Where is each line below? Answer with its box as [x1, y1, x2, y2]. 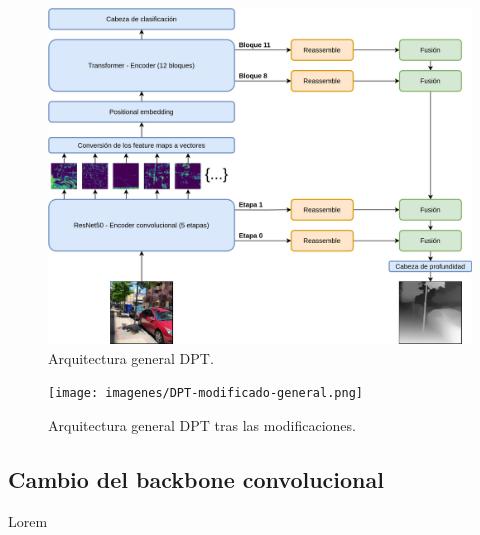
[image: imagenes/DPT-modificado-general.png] [48, 386, 363, 401]
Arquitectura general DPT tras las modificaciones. [48, 415, 356, 436]
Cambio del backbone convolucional [8, 464, 384, 495]
